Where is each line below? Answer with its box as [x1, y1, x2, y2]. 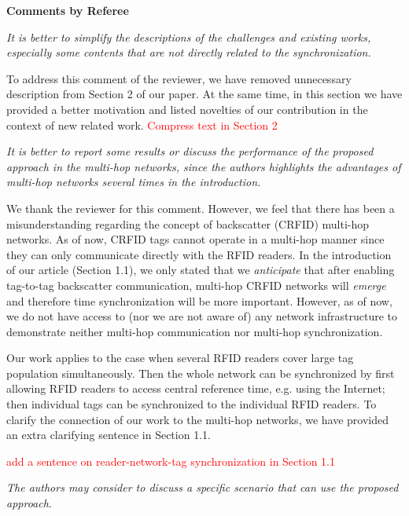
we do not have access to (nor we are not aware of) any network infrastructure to [6, 308, 398, 324]
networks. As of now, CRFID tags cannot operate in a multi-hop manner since [6, 231, 385, 247]
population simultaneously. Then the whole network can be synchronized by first [6, 364, 395, 381]
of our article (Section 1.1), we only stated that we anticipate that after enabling [6, 262, 395, 278]
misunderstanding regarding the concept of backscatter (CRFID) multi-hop [6, 215, 370, 232]
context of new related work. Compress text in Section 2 [6, 116, 278, 133]
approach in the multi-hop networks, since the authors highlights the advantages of [6, 158, 401, 174]
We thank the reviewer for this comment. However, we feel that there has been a [6, 199, 395, 216]
